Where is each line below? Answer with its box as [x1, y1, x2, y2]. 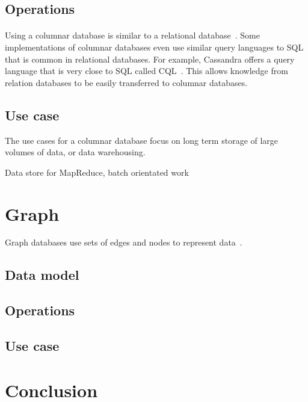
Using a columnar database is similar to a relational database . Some [5, 29, 260, 42]
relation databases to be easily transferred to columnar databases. [5, 76, 248, 88]
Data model [5, 265, 79, 284]
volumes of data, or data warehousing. [5, 146, 146, 158]
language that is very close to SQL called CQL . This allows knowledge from [5, 64, 288, 77]
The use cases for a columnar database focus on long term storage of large [5, 134, 279, 146]
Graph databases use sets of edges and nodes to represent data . [5, 236, 242, 249]
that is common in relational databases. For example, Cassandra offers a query [5, 52, 295, 65]
